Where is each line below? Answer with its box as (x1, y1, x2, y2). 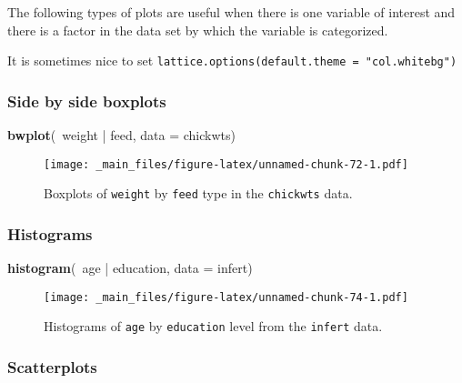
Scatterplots (7, 356, 97, 378)
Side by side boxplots (7, 89, 166, 112)
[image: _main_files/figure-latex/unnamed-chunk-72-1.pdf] (44, 157, 408, 171)
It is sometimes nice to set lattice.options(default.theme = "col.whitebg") (7, 51, 457, 70)
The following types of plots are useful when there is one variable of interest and (7, 3, 456, 21)
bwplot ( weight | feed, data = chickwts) (7, 126, 236, 145)
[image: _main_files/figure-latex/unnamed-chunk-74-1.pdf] (44, 290, 408, 304)
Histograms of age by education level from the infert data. (44, 317, 383, 336)
